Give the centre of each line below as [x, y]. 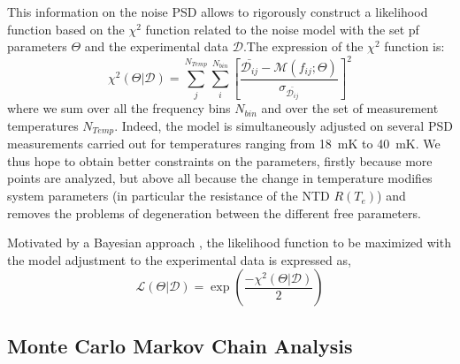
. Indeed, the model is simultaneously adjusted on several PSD [284, 125]
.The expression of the [303, 46]
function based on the [66, 29]
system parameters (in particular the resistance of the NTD [169, 196]
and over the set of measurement [350, 108]
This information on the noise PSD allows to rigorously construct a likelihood [218, 11]
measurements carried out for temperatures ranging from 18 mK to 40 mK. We [224, 144]
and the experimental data [157, 46]
